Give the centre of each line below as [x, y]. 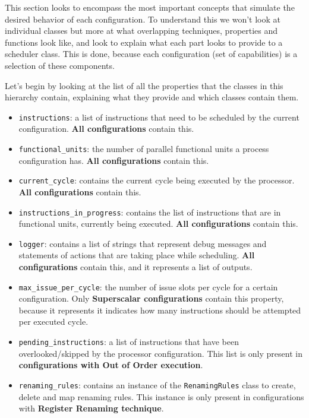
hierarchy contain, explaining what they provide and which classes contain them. [152, 97]
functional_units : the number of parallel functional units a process [144, 148]
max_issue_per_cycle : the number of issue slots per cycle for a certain [148, 286]
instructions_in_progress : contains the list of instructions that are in [150, 212]
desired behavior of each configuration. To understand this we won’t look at [143, 19]
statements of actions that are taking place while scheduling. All [137, 255]
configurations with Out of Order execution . [111, 365]
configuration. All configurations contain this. [106, 129]
